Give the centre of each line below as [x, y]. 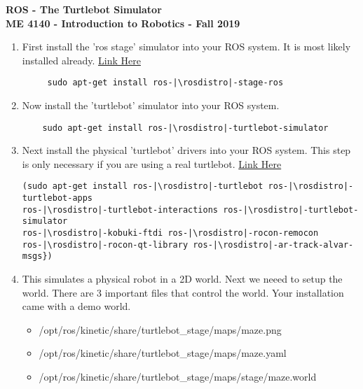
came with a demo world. [76, 306]
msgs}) [37, 256]
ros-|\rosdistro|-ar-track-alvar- [273, 245]
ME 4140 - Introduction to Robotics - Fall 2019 [123, 23]
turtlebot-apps [57, 198]
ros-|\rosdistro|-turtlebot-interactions [120, 210]
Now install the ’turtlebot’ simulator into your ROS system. [151, 105]
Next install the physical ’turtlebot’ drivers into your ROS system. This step [186, 150]
